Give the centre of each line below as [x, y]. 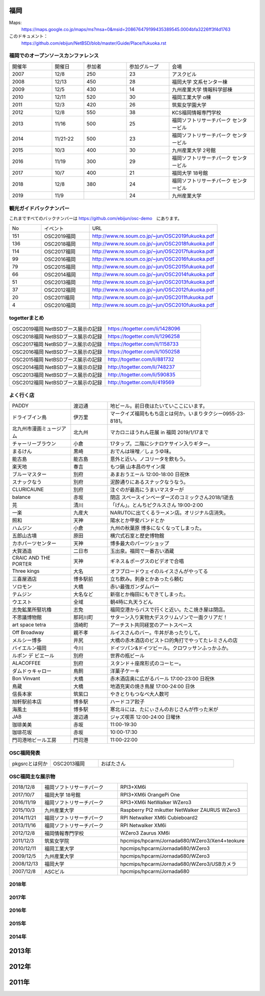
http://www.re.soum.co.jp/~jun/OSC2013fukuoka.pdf [153, 282]
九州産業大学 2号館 [194, 150]
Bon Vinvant [26, 678]
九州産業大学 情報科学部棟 [202, 89]
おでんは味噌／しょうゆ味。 [142, 452]
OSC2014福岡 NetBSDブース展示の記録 [57, 367]
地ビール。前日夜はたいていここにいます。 [159, 406]
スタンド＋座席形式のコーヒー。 [147, 664]
